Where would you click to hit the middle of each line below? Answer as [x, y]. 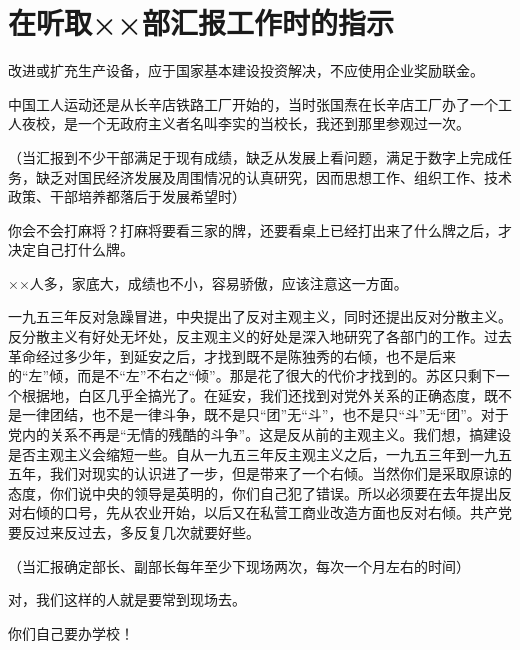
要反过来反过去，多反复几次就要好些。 [134, 532]
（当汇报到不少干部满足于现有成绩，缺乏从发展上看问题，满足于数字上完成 [253, 156]
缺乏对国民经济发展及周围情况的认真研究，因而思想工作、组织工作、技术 [273, 176]
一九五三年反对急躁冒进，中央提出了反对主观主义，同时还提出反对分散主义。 [260, 316]
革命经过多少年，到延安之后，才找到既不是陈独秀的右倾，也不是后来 [232, 355]
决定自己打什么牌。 [71, 249]
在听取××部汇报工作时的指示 [201, 22]
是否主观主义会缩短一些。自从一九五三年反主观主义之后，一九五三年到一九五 [260, 453]
